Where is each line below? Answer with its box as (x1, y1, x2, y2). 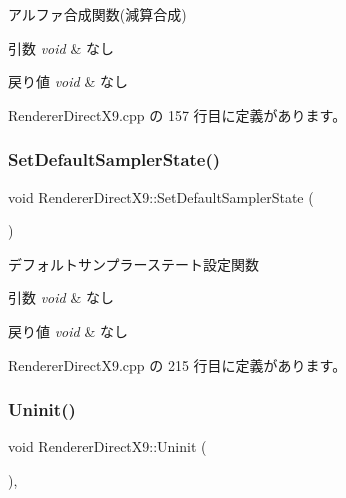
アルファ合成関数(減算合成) (8, 4, 187, 24)
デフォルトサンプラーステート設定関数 (8, 253, 259, 274)
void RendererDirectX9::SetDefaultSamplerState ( (8, 186, 314, 207)
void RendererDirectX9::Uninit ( (8, 436, 207, 457)
